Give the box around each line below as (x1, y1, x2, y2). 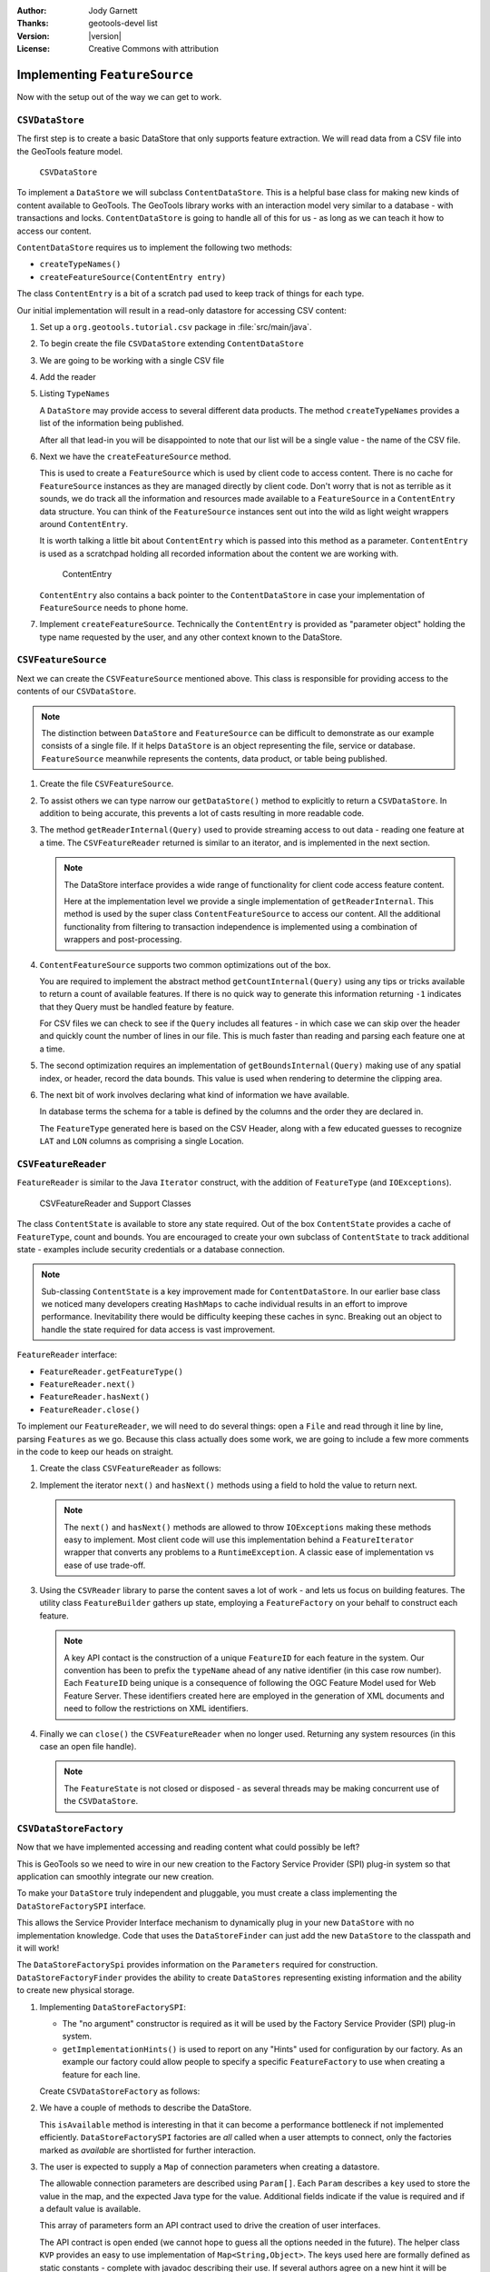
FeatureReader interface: (16, 1350, 118, 1360)
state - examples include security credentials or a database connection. (16, 1243, 286, 1254)
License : (16, 44, 50, 55)
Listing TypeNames (39, 388, 111, 399)
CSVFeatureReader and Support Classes (39, 1198, 191, 1209)
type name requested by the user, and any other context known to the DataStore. (39, 632, 343, 643)
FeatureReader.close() (39, 1404, 141, 1415)
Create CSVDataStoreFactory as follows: (39, 2086, 201, 2097)
